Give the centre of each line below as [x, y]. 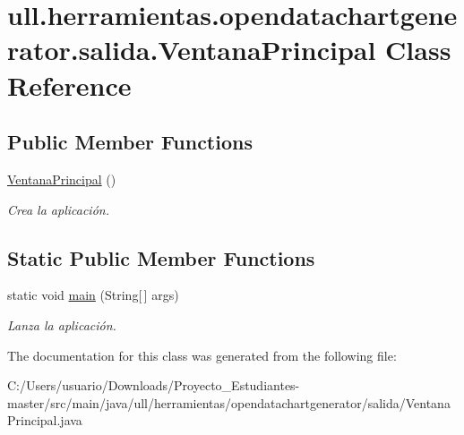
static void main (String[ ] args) [93, 295]
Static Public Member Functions [161, 257]
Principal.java [45, 420]
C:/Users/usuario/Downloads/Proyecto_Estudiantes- [154, 385]
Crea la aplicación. [58, 209]
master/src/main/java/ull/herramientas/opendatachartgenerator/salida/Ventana [229, 402]
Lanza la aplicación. [62, 324]
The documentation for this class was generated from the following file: [202, 355]
